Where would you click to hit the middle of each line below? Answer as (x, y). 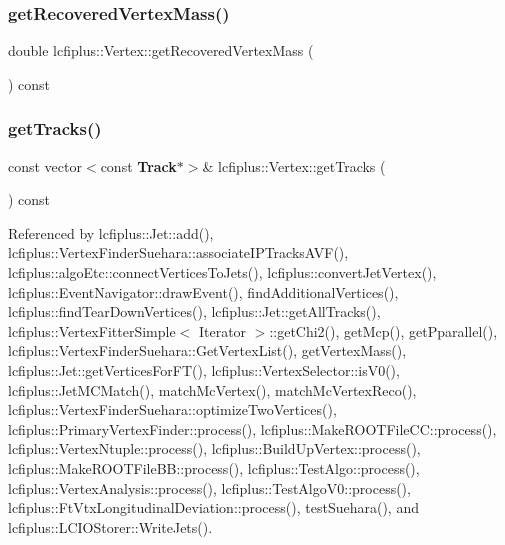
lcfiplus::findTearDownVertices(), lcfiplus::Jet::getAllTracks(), (194, 311)
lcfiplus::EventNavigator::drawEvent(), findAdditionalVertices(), (203, 291)
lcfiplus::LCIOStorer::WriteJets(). (110, 526)
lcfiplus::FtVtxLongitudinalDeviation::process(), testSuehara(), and (213, 507)
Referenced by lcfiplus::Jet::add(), (111, 232)
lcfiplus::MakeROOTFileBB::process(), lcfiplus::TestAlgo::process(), (214, 467)
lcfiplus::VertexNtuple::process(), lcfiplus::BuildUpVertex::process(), (214, 448)
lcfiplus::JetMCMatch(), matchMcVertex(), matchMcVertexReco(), (212, 389)
